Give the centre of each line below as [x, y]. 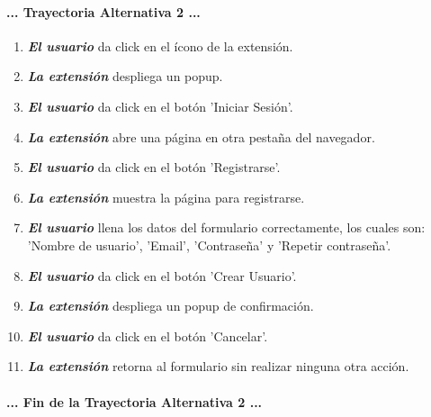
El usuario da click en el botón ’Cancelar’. [148, 335]
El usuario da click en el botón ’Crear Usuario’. [162, 275]
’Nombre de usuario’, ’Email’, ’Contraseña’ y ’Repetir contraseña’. [209, 245]
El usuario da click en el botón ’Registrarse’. [154, 167]
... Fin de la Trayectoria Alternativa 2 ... [135, 401]
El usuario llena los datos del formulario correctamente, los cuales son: [226, 227]
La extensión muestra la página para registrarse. [166, 197]
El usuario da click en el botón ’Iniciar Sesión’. [160, 106]
